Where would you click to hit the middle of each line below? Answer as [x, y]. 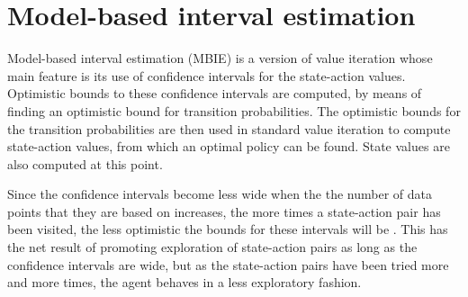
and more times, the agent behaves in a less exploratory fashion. [184, 282]
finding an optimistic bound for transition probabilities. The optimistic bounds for [234, 110]
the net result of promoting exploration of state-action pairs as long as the [212, 247]
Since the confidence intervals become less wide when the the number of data [220, 194]
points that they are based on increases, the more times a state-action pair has [224, 211]
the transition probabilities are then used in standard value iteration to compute [229, 128]
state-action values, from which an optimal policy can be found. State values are [229, 146]
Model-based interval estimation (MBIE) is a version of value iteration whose [220, 58]
